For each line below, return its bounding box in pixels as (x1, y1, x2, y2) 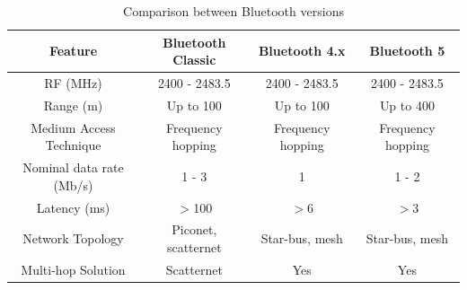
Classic (172, 50, 216, 69)
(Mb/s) (53, 175, 93, 194)
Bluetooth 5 (369, 41, 445, 60)
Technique (45, 136, 101, 154)
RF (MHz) (44, 74, 102, 92)
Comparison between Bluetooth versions (123, 2, 344, 20)
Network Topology (22, 229, 124, 248)
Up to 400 (379, 95, 435, 114)
